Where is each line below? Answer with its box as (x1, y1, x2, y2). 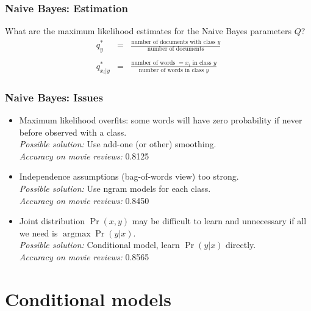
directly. (226, 238, 256, 251)
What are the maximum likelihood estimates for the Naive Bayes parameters (5, 24, 291, 37)
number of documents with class (131, 38, 216, 45)
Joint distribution (19, 214, 85, 227)
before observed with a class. (19, 125, 127, 138)
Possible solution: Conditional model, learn (19, 238, 180, 251)
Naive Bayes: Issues (5, 89, 103, 104)
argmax (63, 229, 91, 238)
